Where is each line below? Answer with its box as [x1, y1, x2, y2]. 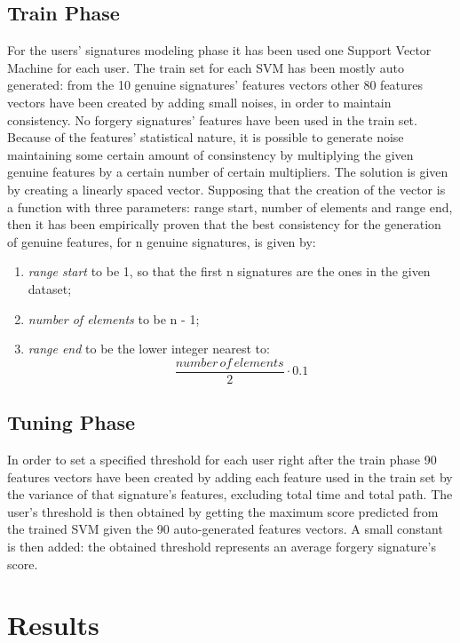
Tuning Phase [7, 409, 136, 436]
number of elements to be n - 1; [28, 309, 200, 328]
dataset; [28, 279, 72, 298]
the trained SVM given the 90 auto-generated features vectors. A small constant [7, 520, 443, 538]
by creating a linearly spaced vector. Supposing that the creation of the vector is [7, 179, 446, 198]
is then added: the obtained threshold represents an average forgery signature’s [7, 536, 436, 555]
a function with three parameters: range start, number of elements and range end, [7, 197, 453, 216]
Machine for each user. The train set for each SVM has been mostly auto [7, 58, 404, 76]
